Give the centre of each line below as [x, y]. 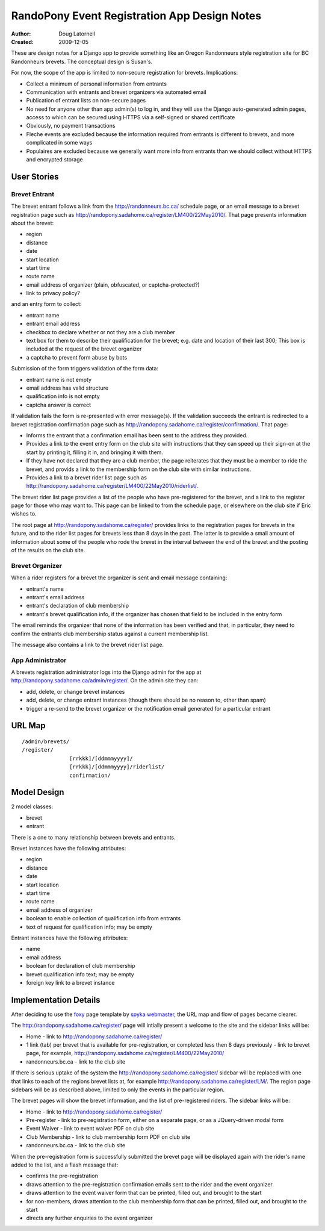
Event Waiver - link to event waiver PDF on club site [90, 1129]
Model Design [38, 792]
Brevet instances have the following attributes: [69, 849]
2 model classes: [32, 806]
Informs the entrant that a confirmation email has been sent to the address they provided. [137, 435]
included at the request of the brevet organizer [84, 349]
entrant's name [45, 589]
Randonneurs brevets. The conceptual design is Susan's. [82, 61]
